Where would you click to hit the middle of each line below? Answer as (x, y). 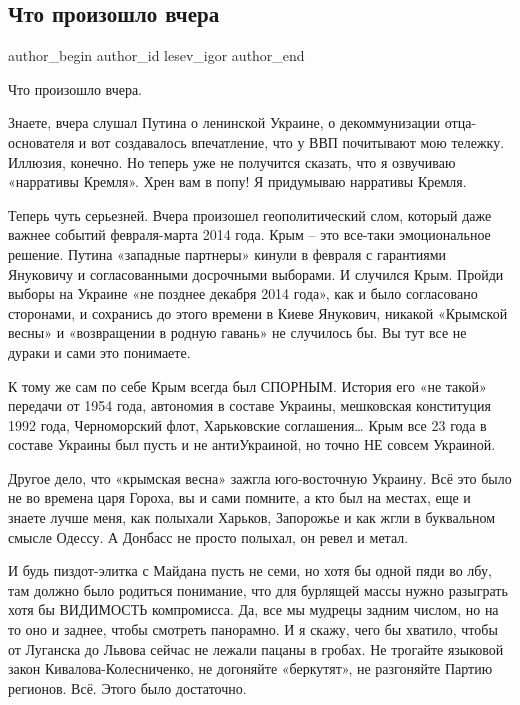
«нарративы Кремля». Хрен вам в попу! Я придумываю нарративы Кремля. (237, 181)
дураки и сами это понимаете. (99, 351)
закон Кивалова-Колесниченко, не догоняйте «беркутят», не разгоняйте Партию (250, 668)
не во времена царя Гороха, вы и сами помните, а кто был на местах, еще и (239, 497)
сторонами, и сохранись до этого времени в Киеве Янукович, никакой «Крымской (258, 312)
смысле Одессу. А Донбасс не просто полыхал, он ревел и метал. (208, 536)
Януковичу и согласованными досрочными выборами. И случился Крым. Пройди (256, 273)
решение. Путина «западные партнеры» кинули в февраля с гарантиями (227, 253)
